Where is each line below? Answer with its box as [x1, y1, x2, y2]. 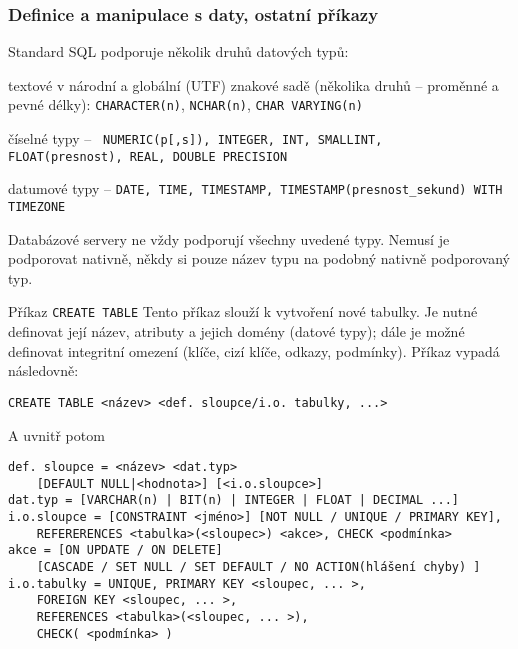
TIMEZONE [8, 200, 66, 215]
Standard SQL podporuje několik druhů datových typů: [8, 41, 349, 62]
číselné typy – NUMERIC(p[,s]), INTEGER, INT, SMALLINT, [8, 128, 383, 149]
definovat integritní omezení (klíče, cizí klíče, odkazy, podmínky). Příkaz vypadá [8, 340, 500, 361]
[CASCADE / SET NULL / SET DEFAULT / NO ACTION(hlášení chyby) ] [36, 560, 481, 575]
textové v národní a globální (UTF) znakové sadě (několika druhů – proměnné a [8, 74, 499, 95]
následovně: [8, 360, 79, 381]
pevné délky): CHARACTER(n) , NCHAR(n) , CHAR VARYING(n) [8, 94, 363, 115]
